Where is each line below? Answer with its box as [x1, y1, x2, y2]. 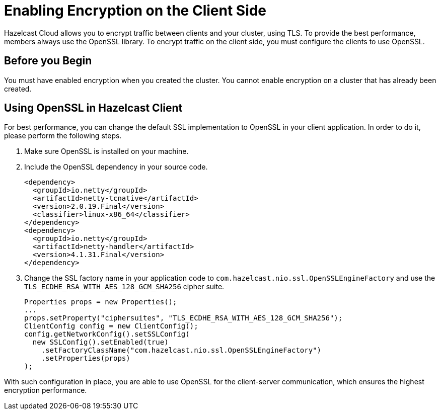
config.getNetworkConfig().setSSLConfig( [24, 330, 190, 339]
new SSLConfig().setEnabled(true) [32, 338, 169, 347]
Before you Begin [4, 54, 92, 67]
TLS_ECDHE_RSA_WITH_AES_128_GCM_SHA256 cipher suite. [24, 282, 225, 291]
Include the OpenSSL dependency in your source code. [24, 162, 208, 172]
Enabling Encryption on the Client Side [4, 2, 267, 19]
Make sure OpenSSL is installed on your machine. [24, 147, 189, 156]
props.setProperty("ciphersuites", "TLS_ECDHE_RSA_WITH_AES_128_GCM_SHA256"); [24, 314, 343, 322]
